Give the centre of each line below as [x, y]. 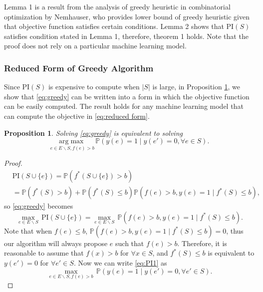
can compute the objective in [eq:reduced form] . [77, 116]
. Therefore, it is [202, 243]
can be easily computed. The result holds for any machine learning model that [124, 106]
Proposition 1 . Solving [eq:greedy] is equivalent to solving [93, 133]
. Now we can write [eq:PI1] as [120, 263]
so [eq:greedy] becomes [39, 206]
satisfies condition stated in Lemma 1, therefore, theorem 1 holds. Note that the [126, 36]
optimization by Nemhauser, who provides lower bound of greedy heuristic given [127, 16]
